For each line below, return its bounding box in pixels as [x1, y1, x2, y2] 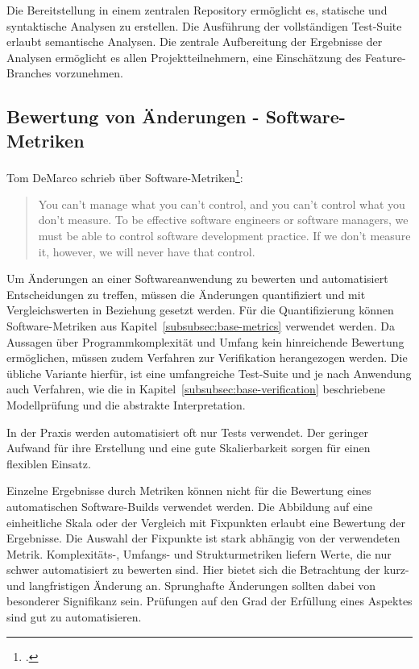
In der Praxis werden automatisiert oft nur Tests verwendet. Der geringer [6, 423, 369, 440]
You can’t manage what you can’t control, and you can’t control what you [38, 195, 405, 212]
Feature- [364, 48, 406, 65]
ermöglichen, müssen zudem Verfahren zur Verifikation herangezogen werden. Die [6, 349, 408, 366]
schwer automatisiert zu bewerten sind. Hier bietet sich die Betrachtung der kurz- [6, 561, 409, 578]
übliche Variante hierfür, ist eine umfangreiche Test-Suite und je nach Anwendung [6, 364, 412, 381]
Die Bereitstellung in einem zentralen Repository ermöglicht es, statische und [6, 2, 388, 18]
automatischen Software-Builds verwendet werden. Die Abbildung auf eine [6, 497, 373, 514]
